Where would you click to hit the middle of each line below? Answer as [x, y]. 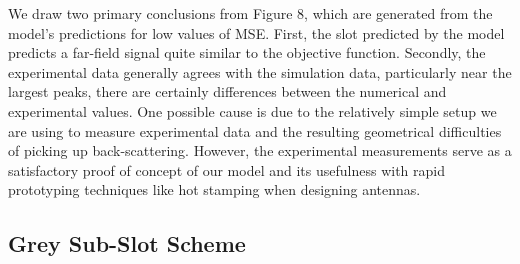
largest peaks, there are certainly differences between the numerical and [227, 91]
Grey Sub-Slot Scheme [127, 243]
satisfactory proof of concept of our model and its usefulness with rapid [226, 169]
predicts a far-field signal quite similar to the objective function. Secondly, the [247, 52]
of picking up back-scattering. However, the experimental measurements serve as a [260, 150]
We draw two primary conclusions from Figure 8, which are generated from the [250, 13]
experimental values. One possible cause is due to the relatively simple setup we [252, 110]
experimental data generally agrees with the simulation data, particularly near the [260, 71]
